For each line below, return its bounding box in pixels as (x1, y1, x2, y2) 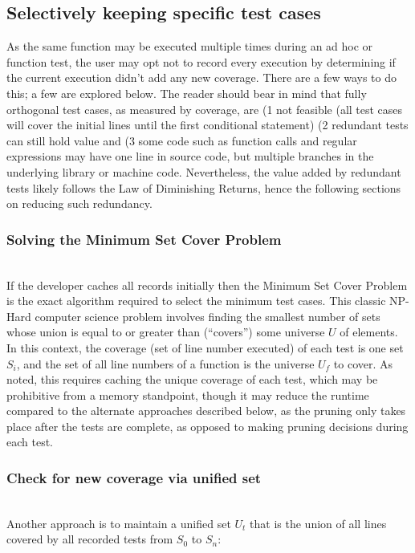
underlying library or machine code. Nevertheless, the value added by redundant (6, 163, 401, 180)
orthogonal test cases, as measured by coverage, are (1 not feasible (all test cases (6, 100, 403, 117)
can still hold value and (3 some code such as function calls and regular (6, 132, 357, 148)
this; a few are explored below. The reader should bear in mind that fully (6, 84, 367, 101)
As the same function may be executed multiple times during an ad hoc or (6, 38, 373, 55)
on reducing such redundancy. (6, 195, 153, 212)
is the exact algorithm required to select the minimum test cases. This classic (6, 292, 386, 309)
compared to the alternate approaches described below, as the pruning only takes (6, 402, 406, 419)
